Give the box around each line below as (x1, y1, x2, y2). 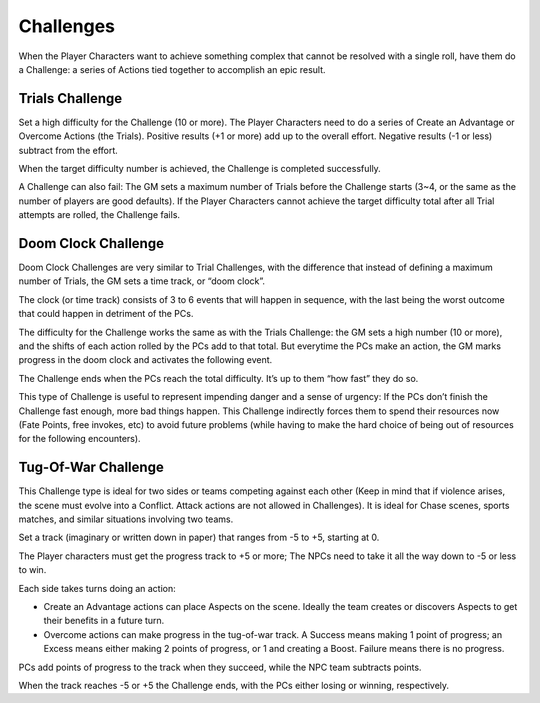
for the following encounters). (18, 433, 141, 445)
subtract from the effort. (18, 144, 119, 156)
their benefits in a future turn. (43, 615, 165, 627)
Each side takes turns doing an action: (18, 582, 177, 594)
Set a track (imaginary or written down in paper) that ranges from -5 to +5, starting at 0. (18, 531, 380, 544)
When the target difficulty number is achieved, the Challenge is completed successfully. (18, 163, 382, 175)
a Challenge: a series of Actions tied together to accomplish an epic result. (18, 63, 326, 75)
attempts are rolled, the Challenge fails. (18, 209, 180, 221)
